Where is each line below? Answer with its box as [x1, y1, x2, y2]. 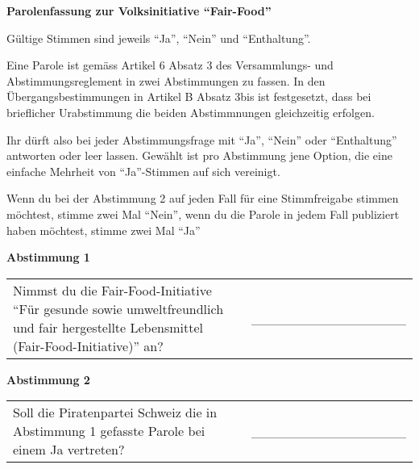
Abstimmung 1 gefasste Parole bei [13, 421, 205, 441]
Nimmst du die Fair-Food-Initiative [13, 280, 212, 299]
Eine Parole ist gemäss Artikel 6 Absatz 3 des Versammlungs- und [6, 57, 334, 73]
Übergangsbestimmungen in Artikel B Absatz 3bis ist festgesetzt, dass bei [6, 88, 371, 105]
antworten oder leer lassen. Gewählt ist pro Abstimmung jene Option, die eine [6, 147, 392, 164]
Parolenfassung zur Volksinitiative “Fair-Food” [6, 2, 272, 19]
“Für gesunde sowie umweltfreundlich [13, 299, 224, 318]
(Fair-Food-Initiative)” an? [13, 336, 164, 355]
